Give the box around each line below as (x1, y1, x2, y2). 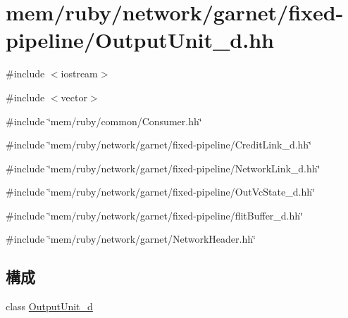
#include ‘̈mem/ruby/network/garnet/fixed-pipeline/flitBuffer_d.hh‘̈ (6, 208, 303, 222)
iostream (61, 66, 98, 81)
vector (61, 89, 87, 104)
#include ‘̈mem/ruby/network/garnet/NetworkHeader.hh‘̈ (6, 231, 256, 246)
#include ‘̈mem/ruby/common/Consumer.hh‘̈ (6, 113, 202, 128)
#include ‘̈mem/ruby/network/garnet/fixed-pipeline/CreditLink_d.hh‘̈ (6, 137, 312, 152)
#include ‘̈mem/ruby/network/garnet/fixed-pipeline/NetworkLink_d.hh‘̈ (6, 160, 321, 175)
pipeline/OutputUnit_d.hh (6, 25, 274, 54)
